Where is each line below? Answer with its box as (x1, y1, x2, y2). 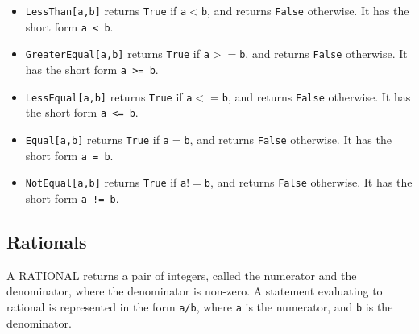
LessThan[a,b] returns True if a (25, 2, 187, 19)
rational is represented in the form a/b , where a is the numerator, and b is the (6, 298, 393, 315)
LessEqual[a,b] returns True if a (25, 88, 193, 105)
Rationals (6, 229, 87, 254)
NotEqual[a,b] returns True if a (25, 174, 187, 191)
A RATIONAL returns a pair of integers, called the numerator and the (6, 266, 357, 283)
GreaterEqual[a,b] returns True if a (25, 45, 209, 62)
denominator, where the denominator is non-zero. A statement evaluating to (6, 282, 383, 299)
